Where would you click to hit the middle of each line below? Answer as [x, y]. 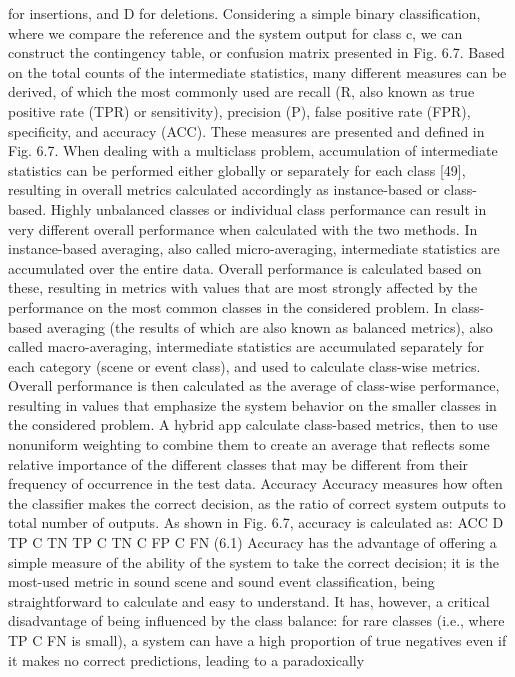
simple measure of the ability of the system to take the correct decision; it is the [253, 561]
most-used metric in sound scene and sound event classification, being [221, 581]
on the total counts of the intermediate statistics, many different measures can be [257, 71]
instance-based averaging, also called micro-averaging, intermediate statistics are [254, 248]
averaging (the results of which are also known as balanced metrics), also [269, 326]
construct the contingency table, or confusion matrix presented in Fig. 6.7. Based [256, 52]
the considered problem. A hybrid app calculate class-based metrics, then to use [253, 424]
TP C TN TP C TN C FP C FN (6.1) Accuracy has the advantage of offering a [252, 542]
